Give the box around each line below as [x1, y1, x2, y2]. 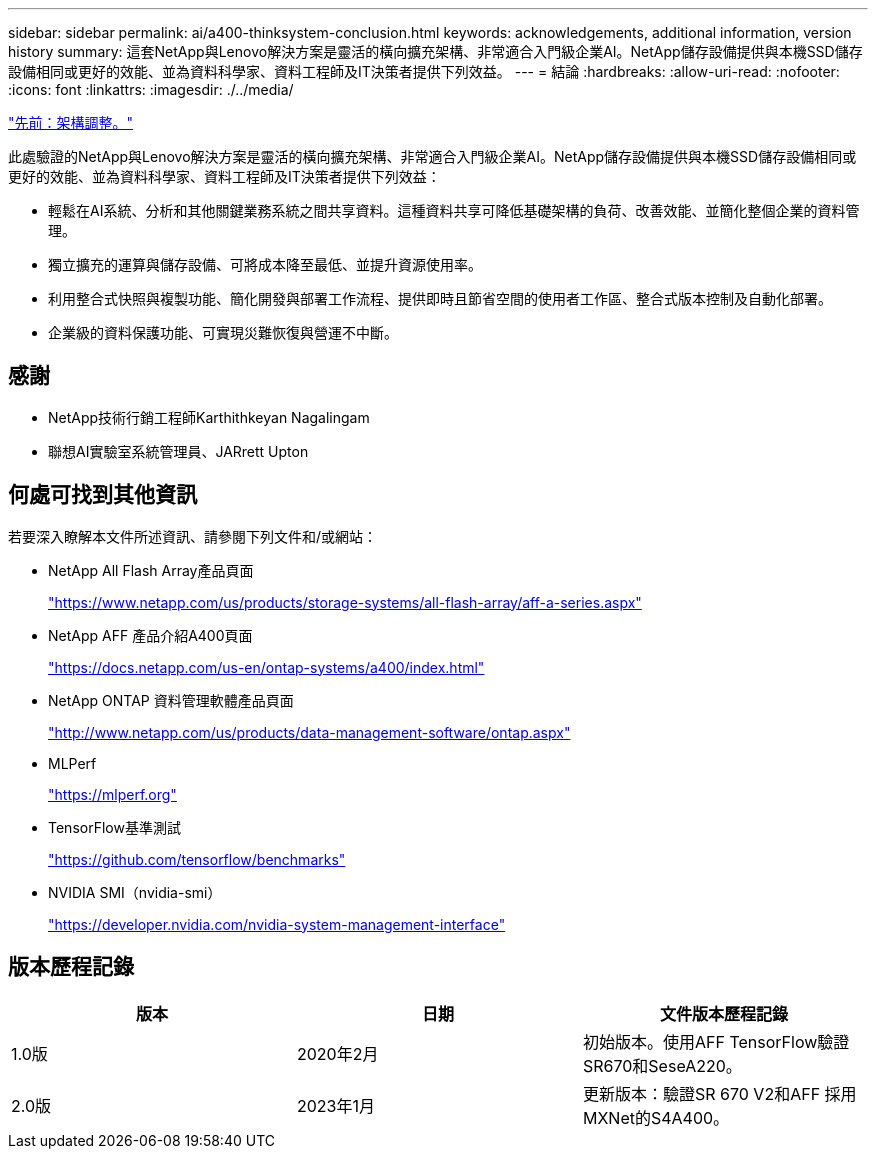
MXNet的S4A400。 [582, 1107, 730, 1128]
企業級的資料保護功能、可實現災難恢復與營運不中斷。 [48, 324, 398, 341]
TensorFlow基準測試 [48, 818, 181, 836]
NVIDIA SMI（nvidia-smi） [48, 883, 222, 901]
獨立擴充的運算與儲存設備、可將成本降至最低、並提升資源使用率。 [48, 256, 482, 273]
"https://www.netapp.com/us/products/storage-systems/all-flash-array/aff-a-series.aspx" [48, 593, 642, 611]
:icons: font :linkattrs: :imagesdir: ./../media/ [8, 81, 294, 98]
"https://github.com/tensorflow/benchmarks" [48, 850, 346, 868]
